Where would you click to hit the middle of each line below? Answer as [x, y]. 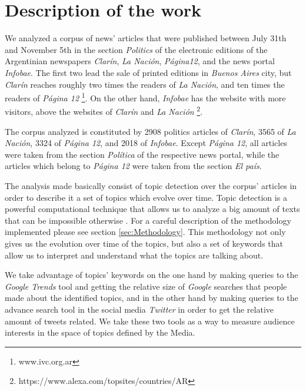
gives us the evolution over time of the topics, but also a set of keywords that [144, 243]
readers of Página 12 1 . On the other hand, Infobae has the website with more [145, 97]
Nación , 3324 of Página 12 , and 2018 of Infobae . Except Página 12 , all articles [146, 143]
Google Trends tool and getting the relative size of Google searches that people [146, 286]
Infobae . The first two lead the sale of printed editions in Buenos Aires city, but [148, 72]
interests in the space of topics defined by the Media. [100, 332]
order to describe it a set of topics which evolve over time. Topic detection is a [146, 197]
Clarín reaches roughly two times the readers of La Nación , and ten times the [145, 84]
